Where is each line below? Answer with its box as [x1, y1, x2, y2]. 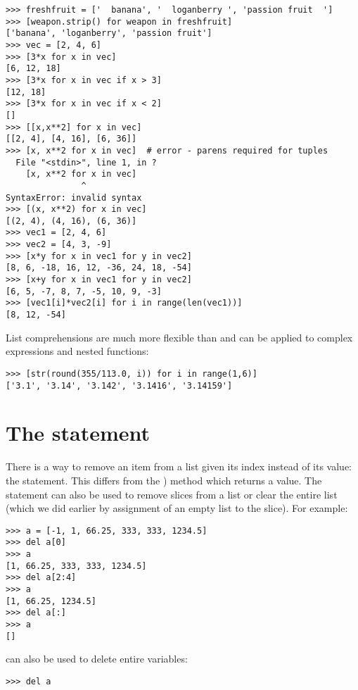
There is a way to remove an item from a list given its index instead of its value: [6, 459, 352, 474]
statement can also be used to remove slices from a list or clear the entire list [6, 487, 338, 501]
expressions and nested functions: [6, 344, 149, 358]
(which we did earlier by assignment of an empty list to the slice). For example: [6, 501, 348, 515]
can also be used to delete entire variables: [6, 651, 188, 666]
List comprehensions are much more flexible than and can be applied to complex [6, 330, 353, 344]
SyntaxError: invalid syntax [6, 192, 142, 203]
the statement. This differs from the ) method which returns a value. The [6, 472, 322, 487]
